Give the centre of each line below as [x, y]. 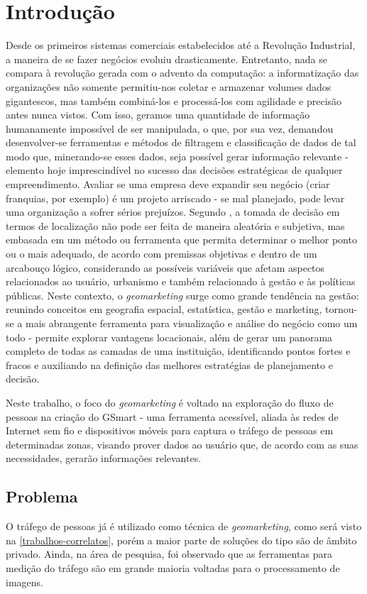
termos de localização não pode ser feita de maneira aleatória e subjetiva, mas [175, 225]
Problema [42, 496]
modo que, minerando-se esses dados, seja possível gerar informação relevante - [177, 156]
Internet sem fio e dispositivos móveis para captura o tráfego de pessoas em [170, 430]
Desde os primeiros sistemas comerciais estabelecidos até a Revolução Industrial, [181, 45]
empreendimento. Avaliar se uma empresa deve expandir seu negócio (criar [168, 184]
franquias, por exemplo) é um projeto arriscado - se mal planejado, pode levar [175, 198]
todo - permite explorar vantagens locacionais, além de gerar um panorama [169, 337]
